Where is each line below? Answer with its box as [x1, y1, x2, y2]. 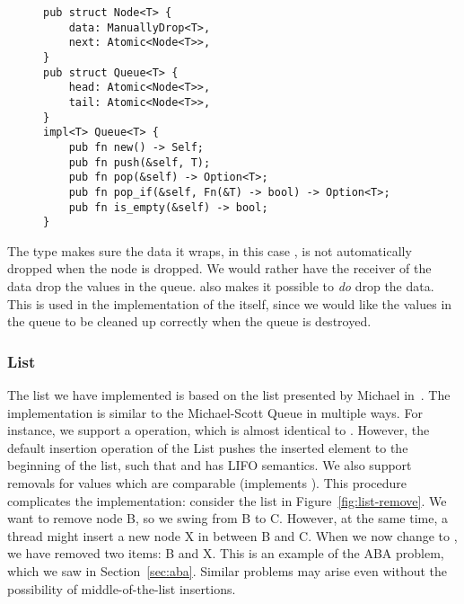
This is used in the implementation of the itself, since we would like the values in [7, 294, 452, 313]
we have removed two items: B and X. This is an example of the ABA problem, [7, 544, 444, 563]
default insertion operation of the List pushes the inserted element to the [7, 438, 408, 457]
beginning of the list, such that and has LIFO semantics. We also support [7, 456, 412, 475]
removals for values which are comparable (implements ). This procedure [7, 474, 407, 492]
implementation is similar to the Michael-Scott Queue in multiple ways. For [7, 403, 423, 422]
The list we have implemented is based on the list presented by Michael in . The [7, 386, 451, 404]
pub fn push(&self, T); [68, 155, 211, 169]
